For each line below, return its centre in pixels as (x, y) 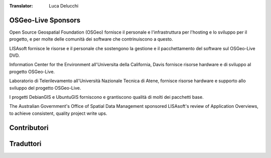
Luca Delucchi (64, 6)
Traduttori (25, 144)
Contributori (29, 128)
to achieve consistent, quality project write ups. (58, 113)
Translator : (21, 6)
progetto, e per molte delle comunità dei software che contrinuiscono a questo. (91, 39)
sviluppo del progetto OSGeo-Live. (45, 88)
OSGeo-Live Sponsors (45, 20)
